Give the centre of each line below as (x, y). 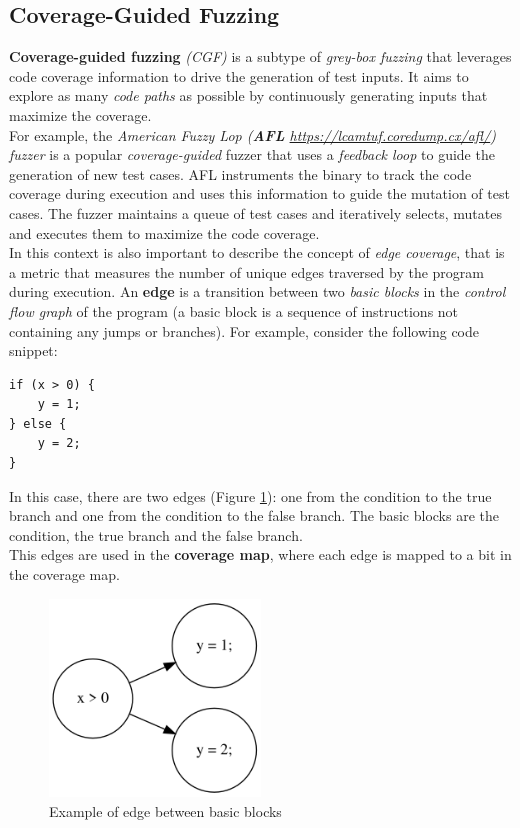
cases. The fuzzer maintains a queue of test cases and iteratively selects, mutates (255, 212)
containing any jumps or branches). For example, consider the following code (244, 330)
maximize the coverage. (80, 114)
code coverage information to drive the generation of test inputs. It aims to (239, 75)
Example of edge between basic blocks (165, 810)
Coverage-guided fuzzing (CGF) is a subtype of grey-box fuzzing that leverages (260, 56)
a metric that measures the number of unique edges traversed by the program (246, 271)
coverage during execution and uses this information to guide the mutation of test (259, 193)
